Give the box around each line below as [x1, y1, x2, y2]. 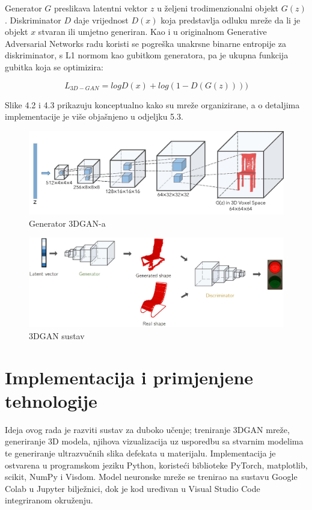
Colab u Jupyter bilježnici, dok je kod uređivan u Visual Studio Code [5, 482, 260, 494]
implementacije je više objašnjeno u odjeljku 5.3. [5, 110, 183, 123]
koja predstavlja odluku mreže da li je [161, 13, 301, 26]
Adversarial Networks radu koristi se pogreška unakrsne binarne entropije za [5, 37, 286, 49]
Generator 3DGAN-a [29, 217, 106, 229]
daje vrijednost [73, 13, 129, 26]
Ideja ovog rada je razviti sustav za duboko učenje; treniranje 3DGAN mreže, [5, 423, 290, 435]
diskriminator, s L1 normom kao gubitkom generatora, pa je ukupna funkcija [5, 49, 289, 61]
